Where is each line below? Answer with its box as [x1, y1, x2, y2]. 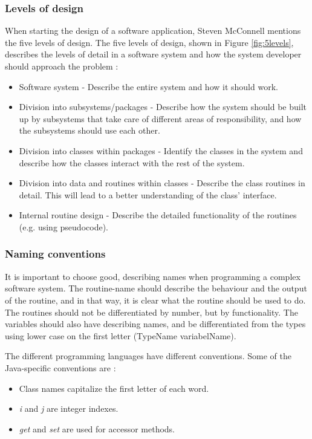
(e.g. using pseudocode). [19, 220, 108, 233]
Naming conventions [5, 246, 106, 261]
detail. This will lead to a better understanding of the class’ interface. [19, 188, 277, 201]
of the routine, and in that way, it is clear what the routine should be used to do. [5, 293, 306, 306]
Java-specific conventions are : [5, 361, 116, 374]
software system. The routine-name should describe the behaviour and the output [5, 282, 307, 294]
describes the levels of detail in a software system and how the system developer [5, 48, 302, 60]
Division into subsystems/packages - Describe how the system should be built [19, 100, 307, 113]
